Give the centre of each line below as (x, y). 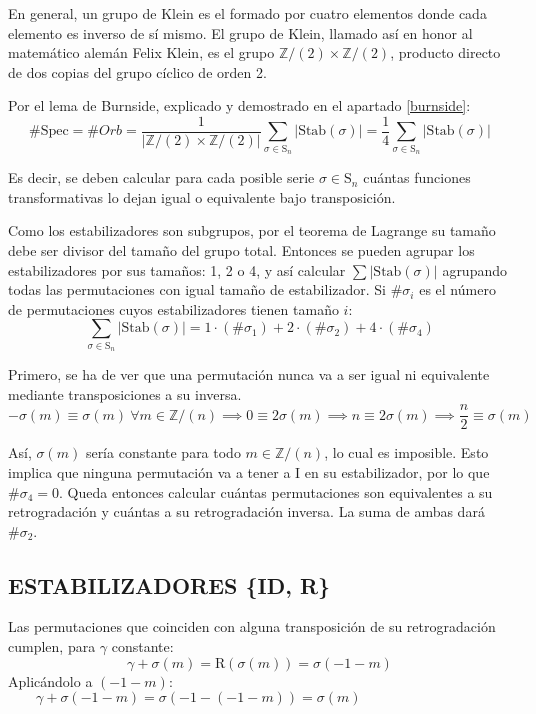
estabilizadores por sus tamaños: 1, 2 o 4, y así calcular (177, 269)
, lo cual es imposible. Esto (406, 452)
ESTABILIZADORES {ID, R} (169, 584)
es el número (457, 289)
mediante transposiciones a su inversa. (125, 393)
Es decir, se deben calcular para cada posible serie (161, 177)
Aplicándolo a (50, 680)
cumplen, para (52, 646)
